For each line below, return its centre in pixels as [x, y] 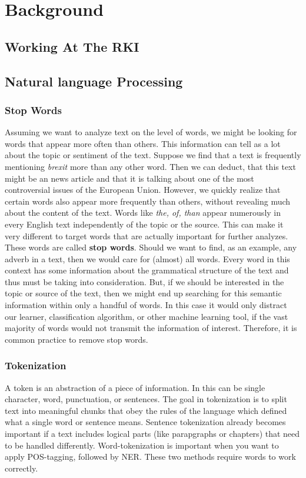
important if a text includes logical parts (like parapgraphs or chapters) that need [152, 434]
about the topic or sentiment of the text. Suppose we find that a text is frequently [153, 155]
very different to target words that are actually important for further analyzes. [147, 235]
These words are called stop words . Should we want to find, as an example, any [151, 247]
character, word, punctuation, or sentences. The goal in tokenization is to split [146, 399]
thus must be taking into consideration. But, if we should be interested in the [144, 281]
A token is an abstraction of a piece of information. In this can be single [135, 387]
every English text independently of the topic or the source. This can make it [144, 224]
